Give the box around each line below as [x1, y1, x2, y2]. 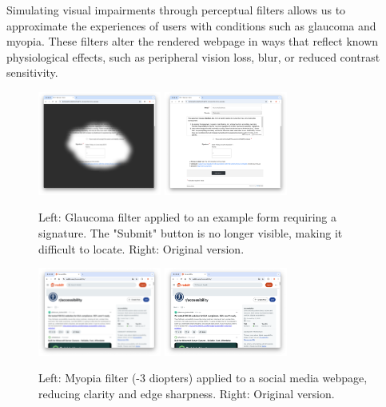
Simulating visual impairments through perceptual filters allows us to [6, 2, 346, 18]
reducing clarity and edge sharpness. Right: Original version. [38, 385, 335, 402]
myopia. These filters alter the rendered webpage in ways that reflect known [6, 33, 379, 50]
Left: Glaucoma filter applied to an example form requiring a [38, 209, 337, 225]
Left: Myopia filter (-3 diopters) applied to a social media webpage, [38, 369, 368, 386]
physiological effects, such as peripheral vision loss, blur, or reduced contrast [6, 48, 380, 65]
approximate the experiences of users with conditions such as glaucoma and [6, 17, 376, 34]
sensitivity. [6, 64, 58, 81]
